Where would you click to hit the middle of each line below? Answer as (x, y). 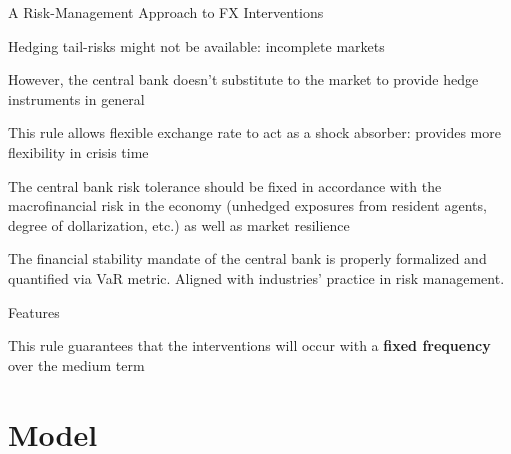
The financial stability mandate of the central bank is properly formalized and (247, 258)
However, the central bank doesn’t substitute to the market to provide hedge (243, 79)
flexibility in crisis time (78, 151)
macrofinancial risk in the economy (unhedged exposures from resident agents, (247, 205)
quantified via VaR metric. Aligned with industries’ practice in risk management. (256, 277)
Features (34, 311)
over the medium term (76, 364)
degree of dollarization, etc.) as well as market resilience (179, 224)
